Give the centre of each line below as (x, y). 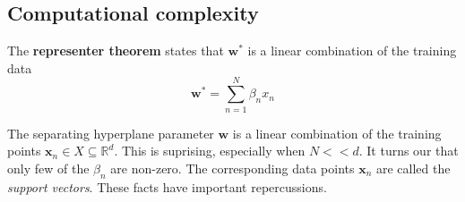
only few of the (48, 168)
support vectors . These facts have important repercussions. (167, 186)
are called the (413, 168)
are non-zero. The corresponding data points (232, 168)
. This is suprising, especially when (210, 151)
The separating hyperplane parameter (111, 133)
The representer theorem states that (116, 50)
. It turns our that (409, 151)
